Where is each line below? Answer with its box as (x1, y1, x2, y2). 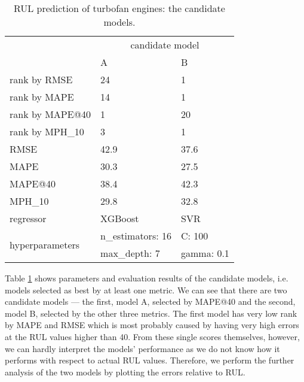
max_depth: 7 (100, 246, 160, 260)
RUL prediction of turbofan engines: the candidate (13, 1, 225, 15)
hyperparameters (10, 237, 80, 251)
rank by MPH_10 (10, 125, 84, 138)
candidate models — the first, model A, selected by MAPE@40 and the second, (5, 295, 296, 308)
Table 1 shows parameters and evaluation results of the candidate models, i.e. (5, 272, 288, 284)
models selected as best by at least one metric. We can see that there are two (5, 283, 287, 296)
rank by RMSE (10, 72, 73, 86)
